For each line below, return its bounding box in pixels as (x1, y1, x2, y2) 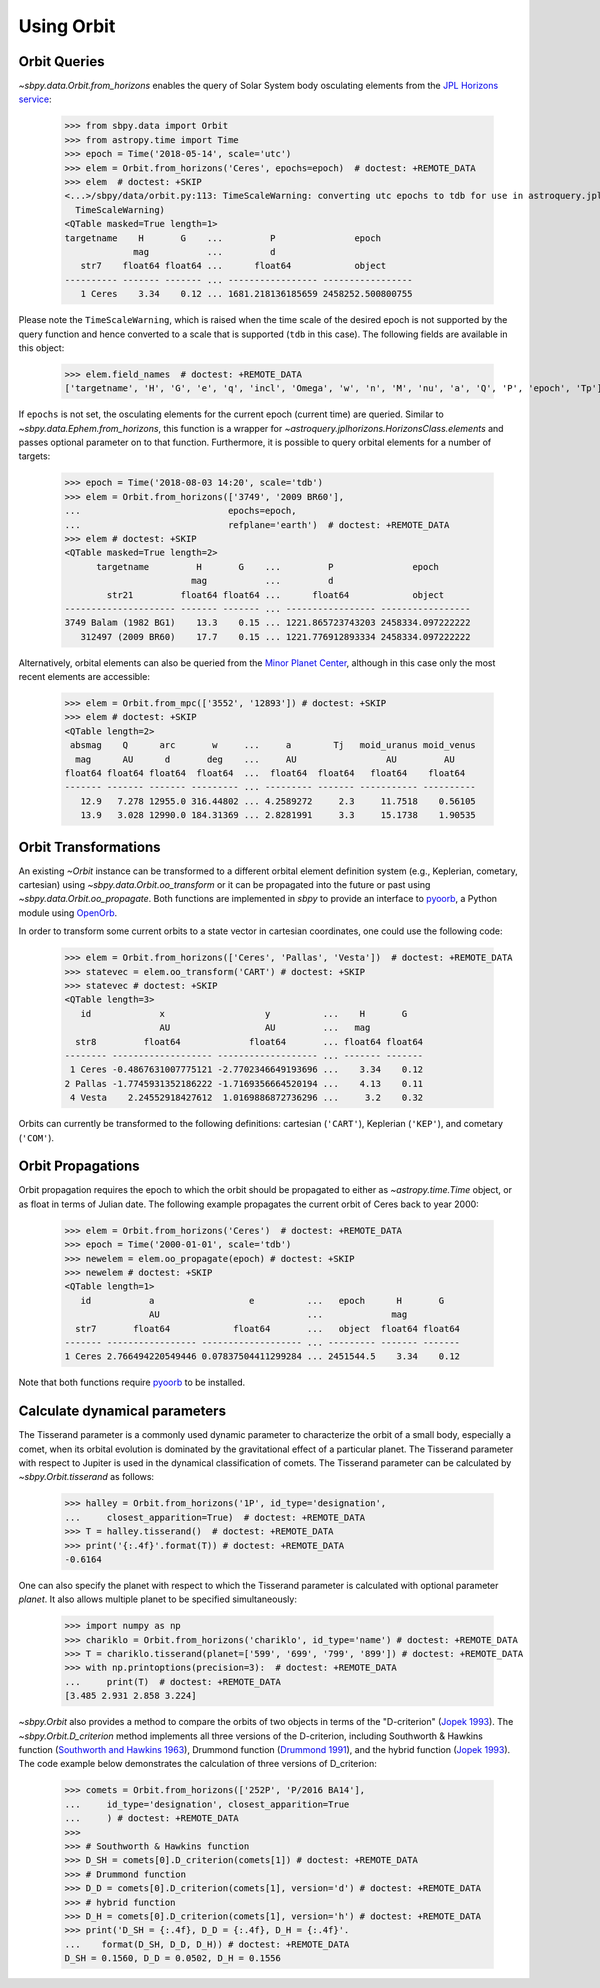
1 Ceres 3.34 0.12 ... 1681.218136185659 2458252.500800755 (80, 288, 413, 300)
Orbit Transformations (18, 838, 161, 855)
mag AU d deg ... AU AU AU (75, 753, 455, 765)
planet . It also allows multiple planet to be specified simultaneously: (18, 1593, 297, 1605)
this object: (18, 341, 65, 354)
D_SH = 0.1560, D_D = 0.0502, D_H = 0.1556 (64, 1953, 282, 1964)
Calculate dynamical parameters (18, 1403, 227, 1420)
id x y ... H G (80, 1008, 408, 1019)
